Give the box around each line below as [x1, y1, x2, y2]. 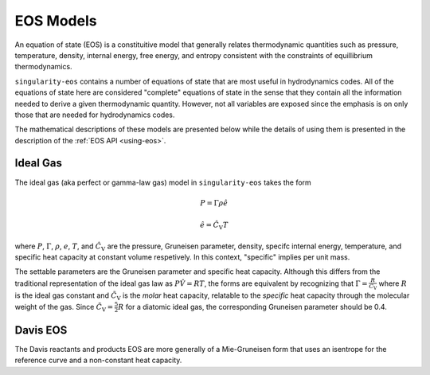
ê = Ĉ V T [199, 221, 229, 231]
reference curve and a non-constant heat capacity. [14, 355, 182, 365]
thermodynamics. [14, 62, 72, 72]
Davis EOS [14, 323, 68, 337]
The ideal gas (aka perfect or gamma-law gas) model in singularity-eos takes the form [14, 178, 312, 187]
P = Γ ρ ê [200, 198, 229, 207]
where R [378, 279, 408, 288]
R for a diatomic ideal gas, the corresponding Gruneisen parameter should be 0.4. [118, 302, 388, 311]
